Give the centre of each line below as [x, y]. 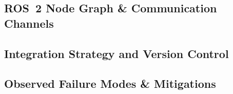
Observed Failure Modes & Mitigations [110, 83]
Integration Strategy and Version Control [116, 53]
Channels [29, 23]
